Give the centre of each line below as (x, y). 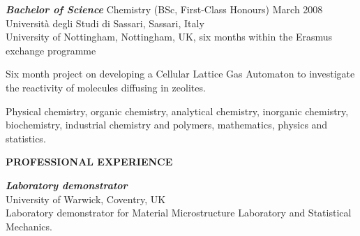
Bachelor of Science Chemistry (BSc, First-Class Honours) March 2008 (164, 9)
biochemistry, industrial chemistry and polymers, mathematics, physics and (167, 125)
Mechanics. (29, 226)
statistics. (26, 138)
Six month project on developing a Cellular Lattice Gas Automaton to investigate (180, 74)
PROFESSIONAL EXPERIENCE (89, 162)
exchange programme (51, 50)
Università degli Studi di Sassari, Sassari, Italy (105, 23)
